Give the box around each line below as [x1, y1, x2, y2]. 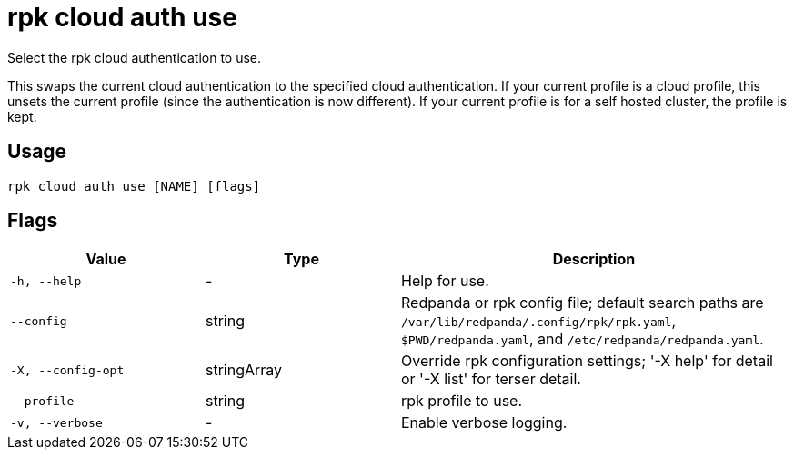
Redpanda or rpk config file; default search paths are [401, 293, 764, 313]
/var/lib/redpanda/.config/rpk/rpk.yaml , [401, 312, 677, 331]
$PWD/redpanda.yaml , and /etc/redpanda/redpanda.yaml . [401, 330, 764, 349]
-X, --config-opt [10, 363, 125, 377]
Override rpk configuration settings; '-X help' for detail [401, 352, 773, 371]
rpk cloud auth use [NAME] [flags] [7, 178, 261, 194]
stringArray [206, 361, 283, 380]
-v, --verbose [10, 415, 103, 430]
